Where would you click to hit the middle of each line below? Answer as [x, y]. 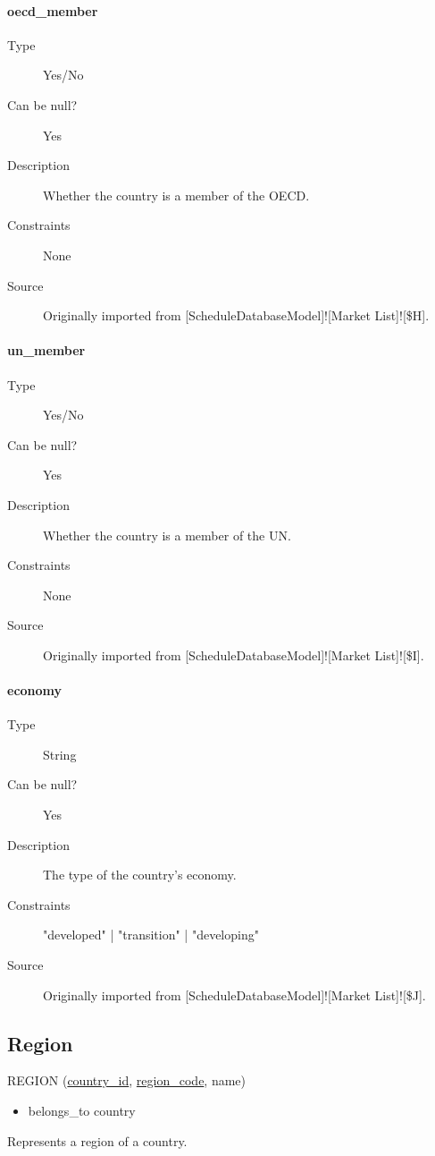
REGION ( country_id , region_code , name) [127, 1080]
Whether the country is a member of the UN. [167, 535]
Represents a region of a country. [97, 1140]
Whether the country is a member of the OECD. [176, 195]
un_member [46, 350]
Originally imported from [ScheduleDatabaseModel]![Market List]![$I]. [234, 654]
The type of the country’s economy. [140, 875]
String [60, 754]
